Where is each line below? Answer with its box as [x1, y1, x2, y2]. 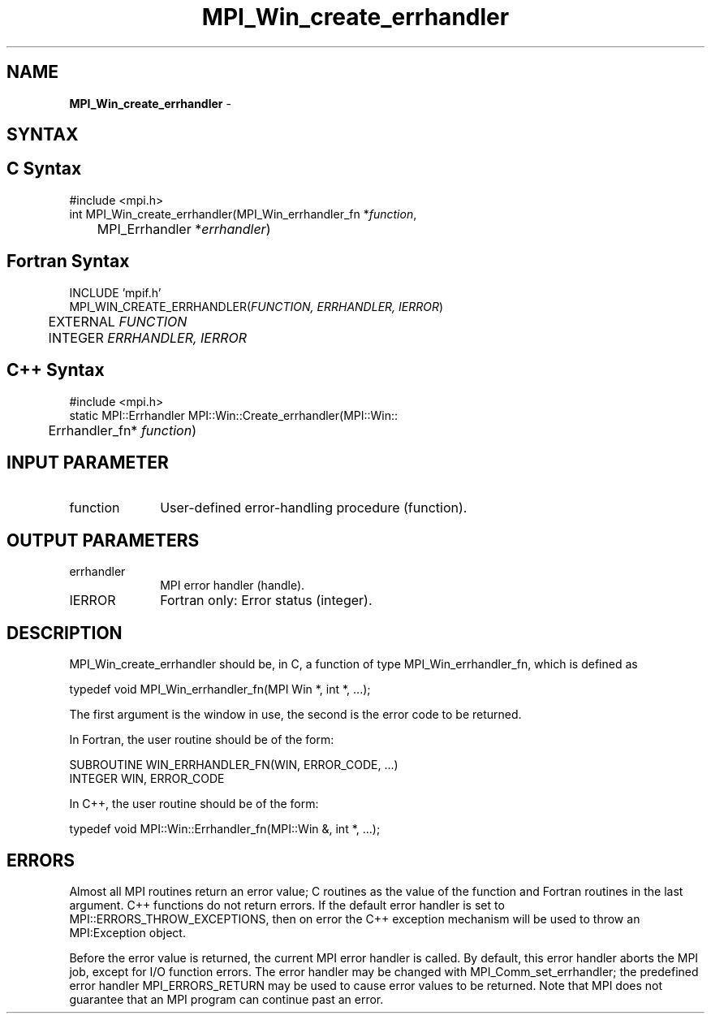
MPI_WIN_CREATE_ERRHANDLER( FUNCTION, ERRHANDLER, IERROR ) [69, 299, 444, 313]
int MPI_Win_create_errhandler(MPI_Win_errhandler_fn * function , [69, 206, 417, 221]
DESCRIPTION [6, 622, 123, 643]
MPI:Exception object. [69, 925, 186, 940]
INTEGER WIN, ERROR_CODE [69, 771, 225, 786]
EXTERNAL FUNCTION [48, 313, 187, 330]
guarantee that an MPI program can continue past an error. [69, 992, 384, 1006]
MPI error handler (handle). [160, 578, 305, 593]
